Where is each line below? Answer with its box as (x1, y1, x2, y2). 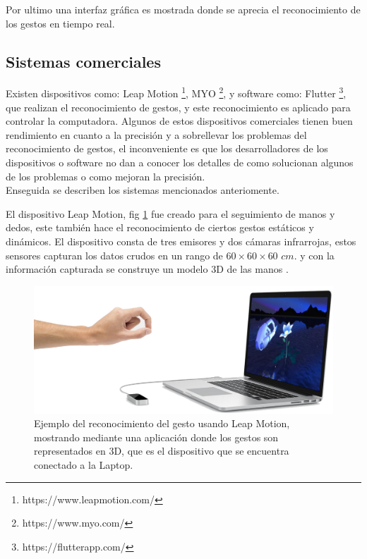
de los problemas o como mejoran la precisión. (6, 168, 205, 183)
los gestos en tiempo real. (6, 16, 115, 30)
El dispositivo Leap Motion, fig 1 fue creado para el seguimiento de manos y (6, 206, 335, 221)
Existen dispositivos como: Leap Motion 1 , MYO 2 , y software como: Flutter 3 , (6, 84, 347, 101)
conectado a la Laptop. (34, 457, 133, 472)
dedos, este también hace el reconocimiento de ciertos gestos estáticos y (6, 220, 314, 235)
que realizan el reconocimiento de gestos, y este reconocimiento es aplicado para (6, 99, 351, 114)
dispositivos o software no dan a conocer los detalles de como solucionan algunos (6, 155, 354, 170)
